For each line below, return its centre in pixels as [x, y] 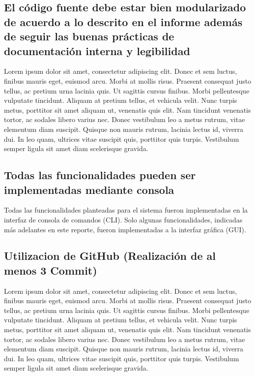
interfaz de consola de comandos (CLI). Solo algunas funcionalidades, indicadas [123, 219]
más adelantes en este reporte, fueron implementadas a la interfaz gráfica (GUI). [125, 229]
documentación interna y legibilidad [97, 50]
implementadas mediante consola [89, 189]
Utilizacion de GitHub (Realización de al [110, 256]
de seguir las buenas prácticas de [89, 36]
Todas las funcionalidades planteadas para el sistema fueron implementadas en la [126, 210]
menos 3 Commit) [51, 270]
